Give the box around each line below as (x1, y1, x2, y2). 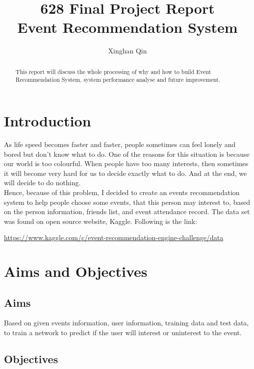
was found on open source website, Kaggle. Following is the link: (4, 216, 198, 226)
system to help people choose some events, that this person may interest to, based (4, 197, 250, 207)
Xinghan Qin (108, 46, 147, 56)
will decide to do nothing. (4, 177, 81, 188)
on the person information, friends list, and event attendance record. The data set (4, 206, 250, 217)
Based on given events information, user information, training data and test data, (4, 318, 249, 328)
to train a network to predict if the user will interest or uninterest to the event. (4, 327, 242, 338)
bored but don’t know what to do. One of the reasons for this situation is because (4, 148, 250, 159)
